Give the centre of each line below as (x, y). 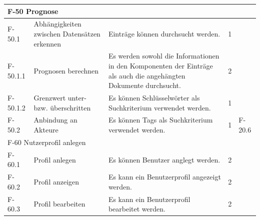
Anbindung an (55, 120)
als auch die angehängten (147, 75)
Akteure (46, 130)
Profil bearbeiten (59, 204)
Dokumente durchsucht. (144, 85)
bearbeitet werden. (137, 209)
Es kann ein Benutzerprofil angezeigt (164, 177)
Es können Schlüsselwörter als (154, 97)
